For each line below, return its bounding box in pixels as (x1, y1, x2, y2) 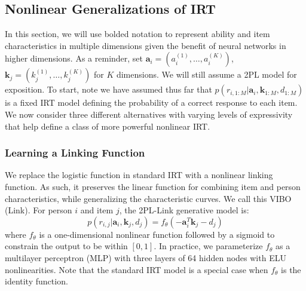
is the (281, 263, 301, 275)
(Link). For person (5, 204, 72, 216)
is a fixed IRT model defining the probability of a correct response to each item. (5, 96, 298, 109)
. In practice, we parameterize (154, 240, 263, 252)
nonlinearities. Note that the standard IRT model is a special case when (5, 263, 268, 275)
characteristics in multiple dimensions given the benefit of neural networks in (5, 39, 286, 51)
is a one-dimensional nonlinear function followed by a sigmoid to (39, 228, 275, 240)
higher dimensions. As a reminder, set (5, 52, 143, 65)
